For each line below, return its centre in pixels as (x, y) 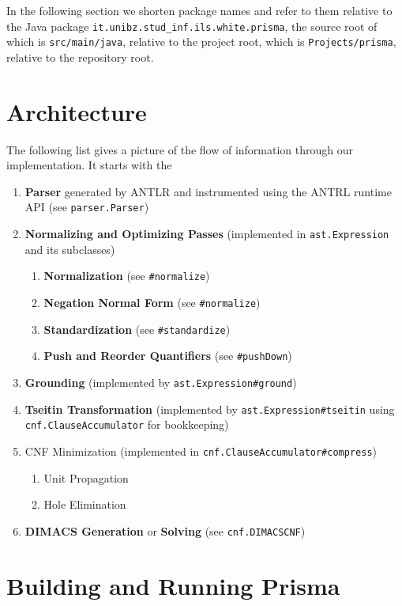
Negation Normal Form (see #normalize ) (152, 302)
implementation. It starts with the (89, 165)
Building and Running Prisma (173, 585)
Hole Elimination (85, 504)
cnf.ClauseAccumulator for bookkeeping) (127, 424)
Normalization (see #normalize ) (127, 276)
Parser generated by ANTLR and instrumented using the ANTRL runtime (208, 191)
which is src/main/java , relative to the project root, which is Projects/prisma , (201, 42)
